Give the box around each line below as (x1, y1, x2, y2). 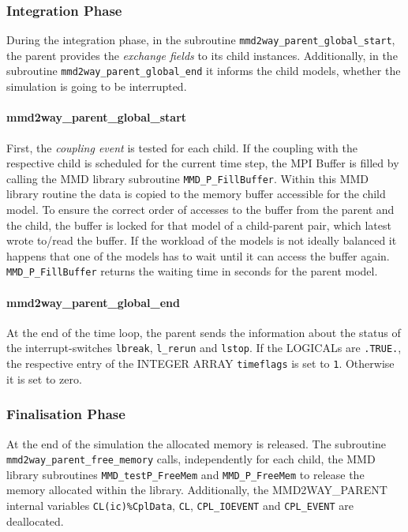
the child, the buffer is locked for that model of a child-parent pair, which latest (6, 216, 391, 233)
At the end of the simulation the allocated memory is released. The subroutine (6, 435, 387, 451)
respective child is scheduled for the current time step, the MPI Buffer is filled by (6, 155, 399, 171)
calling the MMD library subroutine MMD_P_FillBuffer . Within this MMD (6, 170, 369, 186)
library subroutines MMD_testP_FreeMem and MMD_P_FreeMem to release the (6, 466, 365, 482)
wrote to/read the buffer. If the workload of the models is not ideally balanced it (6, 232, 397, 249)
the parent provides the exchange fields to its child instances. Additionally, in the (6, 47, 398, 63)
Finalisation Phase (6, 404, 125, 424)
